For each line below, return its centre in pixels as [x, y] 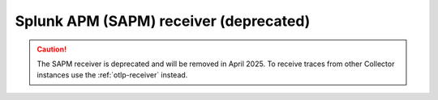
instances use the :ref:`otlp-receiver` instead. [112, 75]
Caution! [52, 49]
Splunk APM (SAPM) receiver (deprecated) [163, 21]
